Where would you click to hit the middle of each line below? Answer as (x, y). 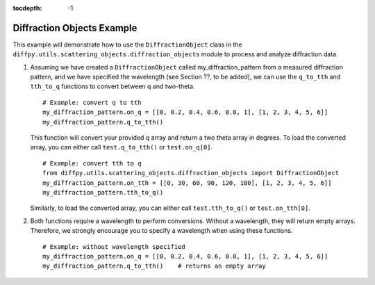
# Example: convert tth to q (92, 163)
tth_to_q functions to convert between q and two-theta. (112, 86)
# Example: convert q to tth (92, 102)
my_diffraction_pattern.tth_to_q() (103, 192)
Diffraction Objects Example (75, 28)
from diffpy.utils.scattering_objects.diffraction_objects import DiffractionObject (191, 173)
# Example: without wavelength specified (114, 246)
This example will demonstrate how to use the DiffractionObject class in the (127, 44)
